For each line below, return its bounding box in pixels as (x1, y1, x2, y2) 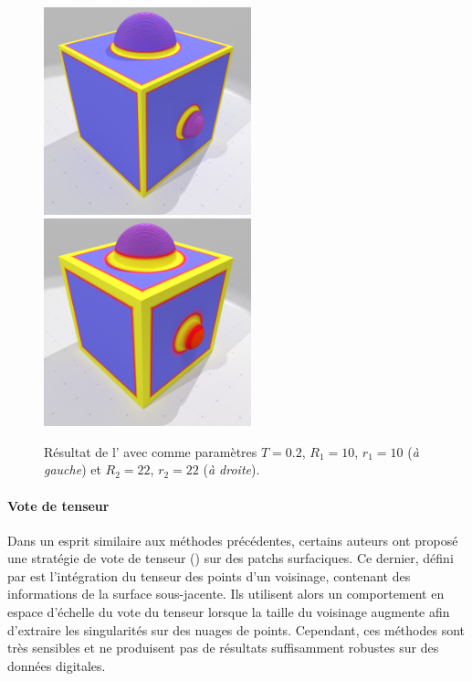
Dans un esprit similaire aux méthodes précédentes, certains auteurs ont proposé (7, 530, 458, 549)
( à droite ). (203, 460, 260, 479)
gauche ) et (44, 460, 101, 479)
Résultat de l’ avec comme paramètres (44, 442, 257, 461)
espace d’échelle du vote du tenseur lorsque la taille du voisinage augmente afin (7, 602, 450, 622)
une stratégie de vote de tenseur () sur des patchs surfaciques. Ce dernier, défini (7, 548, 454, 568)
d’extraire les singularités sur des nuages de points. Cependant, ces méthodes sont (7, 620, 466, 639)
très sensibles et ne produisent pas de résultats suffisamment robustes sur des (7, 638, 439, 657)
